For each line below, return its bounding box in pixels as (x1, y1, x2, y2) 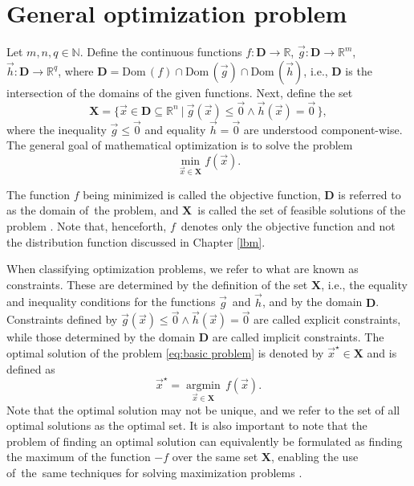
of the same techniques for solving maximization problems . (6, 464, 302, 480)
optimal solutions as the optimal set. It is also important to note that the (6, 417, 367, 434)
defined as (6, 360, 55, 377)
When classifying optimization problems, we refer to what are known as (6, 260, 359, 277)
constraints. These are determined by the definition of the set (6, 276, 308, 292)
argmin (185, 379, 221, 391)
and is (367, 344, 397, 361)
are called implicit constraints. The (212, 329, 384, 345)
